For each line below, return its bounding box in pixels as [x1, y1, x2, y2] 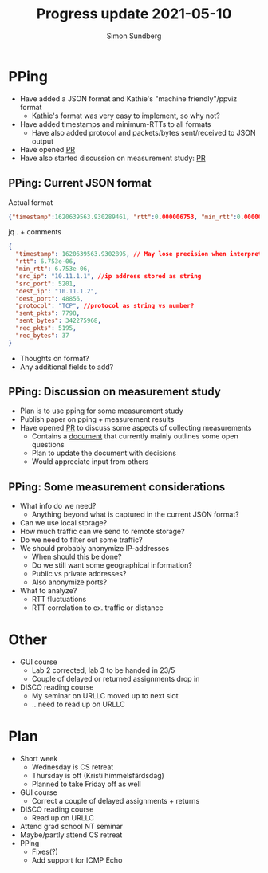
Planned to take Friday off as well [31, 779, 141, 789]
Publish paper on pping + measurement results [19, 415, 175, 424]
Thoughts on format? [19, 353, 89, 363]
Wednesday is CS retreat [31, 762, 114, 772]
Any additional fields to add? [19, 362, 114, 372]
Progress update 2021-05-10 [36, 5, 232, 23]
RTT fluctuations [31, 595, 87, 604]
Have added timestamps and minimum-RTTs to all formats [19, 119, 211, 128]
